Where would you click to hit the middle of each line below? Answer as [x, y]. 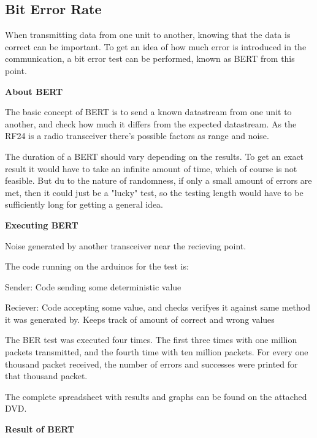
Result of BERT [40, 429]
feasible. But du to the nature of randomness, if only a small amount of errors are [158, 180]
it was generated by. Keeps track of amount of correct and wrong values [140, 319]
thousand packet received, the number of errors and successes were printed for [151, 364]
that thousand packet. [46, 376]
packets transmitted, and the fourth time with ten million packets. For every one [157, 352]
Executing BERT [42, 225]
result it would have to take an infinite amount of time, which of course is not [151, 168]
